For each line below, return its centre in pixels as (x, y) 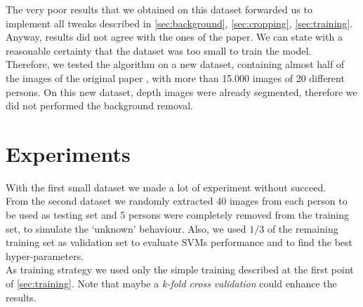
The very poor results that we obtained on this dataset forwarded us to (159, 9)
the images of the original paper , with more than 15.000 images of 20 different (175, 77)
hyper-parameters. (45, 255)
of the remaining (303, 228)
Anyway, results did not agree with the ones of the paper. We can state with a (174, 37)
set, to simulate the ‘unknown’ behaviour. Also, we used (126, 228)
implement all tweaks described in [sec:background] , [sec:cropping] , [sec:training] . (179, 23)
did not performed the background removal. (99, 105)
